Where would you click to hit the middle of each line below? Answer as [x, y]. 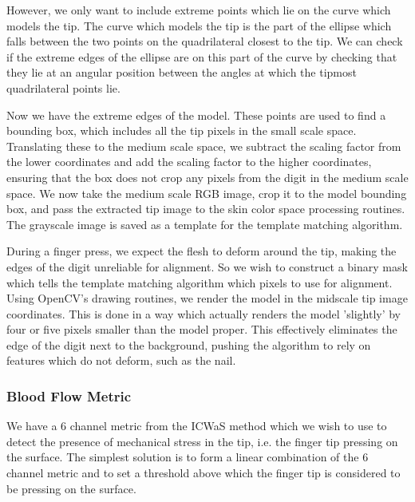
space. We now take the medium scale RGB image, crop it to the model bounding [207, 193]
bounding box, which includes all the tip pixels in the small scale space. [182, 130]
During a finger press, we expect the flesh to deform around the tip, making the [202, 251]
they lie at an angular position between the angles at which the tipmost [182, 72]
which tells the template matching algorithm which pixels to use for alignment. [200, 282]
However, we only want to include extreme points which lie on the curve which [199, 10]
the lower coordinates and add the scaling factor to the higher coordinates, [189, 162]
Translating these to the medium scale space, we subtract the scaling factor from [204, 146]
